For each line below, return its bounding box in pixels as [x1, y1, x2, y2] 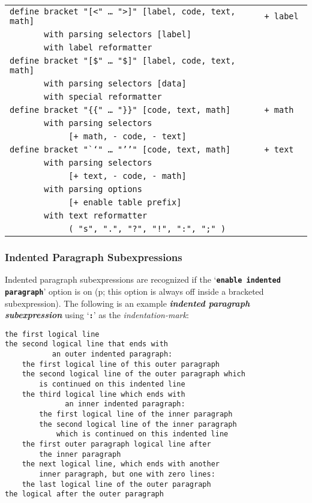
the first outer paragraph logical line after [22, 440, 211, 448]
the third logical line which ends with [22, 390, 185, 399]
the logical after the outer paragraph [5, 490, 164, 499]
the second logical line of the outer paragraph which [22, 370, 245, 379]
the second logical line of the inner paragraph [39, 420, 237, 429]
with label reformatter [44, 43, 152, 52]
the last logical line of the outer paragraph [22, 480, 211, 489]
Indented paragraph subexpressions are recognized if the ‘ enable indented [5, 273, 281, 286]
